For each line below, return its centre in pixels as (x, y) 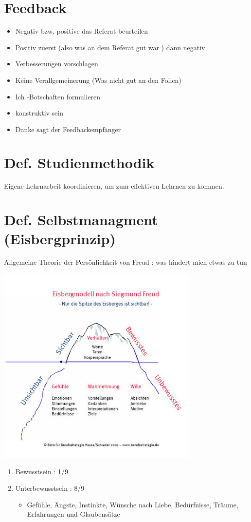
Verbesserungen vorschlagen (57, 64)
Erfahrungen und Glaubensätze (73, 514)
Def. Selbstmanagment (81, 220)
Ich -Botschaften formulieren (58, 96)
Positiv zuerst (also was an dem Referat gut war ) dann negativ (110, 47)
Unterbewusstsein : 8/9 (50, 488)
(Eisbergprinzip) (60, 239)
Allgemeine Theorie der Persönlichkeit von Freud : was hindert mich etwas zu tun (125, 262)
